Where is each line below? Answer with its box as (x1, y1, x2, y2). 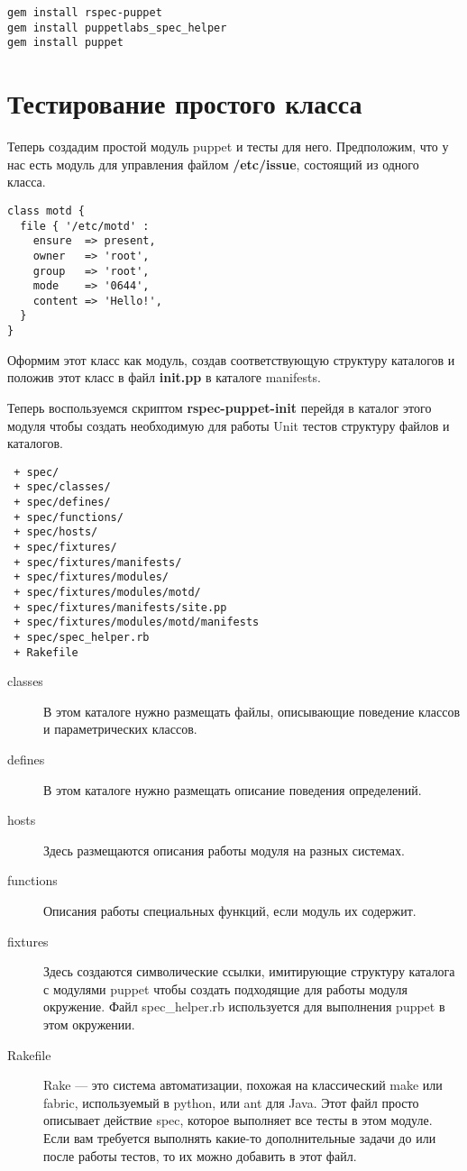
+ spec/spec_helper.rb (14, 630, 150, 644)
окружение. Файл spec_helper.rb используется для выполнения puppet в (43, 997, 445, 1016)
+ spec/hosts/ (14, 526, 98, 539)
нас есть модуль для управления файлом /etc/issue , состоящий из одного (7, 154, 419, 173)
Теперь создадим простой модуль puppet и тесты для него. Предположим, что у (7, 137, 449, 156)
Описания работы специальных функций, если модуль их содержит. (43, 901, 417, 920)
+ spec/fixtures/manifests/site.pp (14, 600, 227, 614)
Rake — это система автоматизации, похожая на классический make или (43, 1075, 443, 1094)
